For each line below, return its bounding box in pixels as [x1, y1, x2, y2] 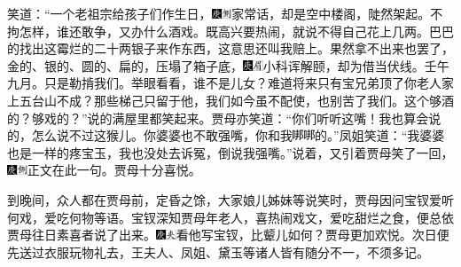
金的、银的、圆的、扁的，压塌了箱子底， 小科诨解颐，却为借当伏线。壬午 [7, 56, 449, 75]
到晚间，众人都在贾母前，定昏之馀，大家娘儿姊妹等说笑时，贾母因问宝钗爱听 [7, 190, 454, 208]
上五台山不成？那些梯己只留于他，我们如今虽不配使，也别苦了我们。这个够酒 [7, 90, 454, 109]
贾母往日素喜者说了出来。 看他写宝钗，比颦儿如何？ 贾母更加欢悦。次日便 [7, 225, 449, 244]
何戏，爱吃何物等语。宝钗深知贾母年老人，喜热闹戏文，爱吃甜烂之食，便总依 [7, 208, 454, 226]
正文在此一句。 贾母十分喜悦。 [27, 161, 201, 179]
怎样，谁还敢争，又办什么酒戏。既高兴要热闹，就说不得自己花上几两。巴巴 [19, 21, 454, 40]
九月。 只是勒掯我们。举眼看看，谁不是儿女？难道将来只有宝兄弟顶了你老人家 [7, 74, 454, 92]
